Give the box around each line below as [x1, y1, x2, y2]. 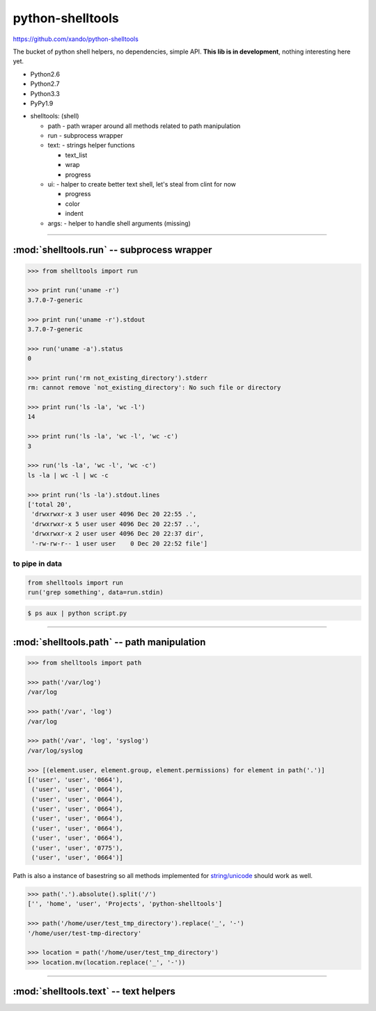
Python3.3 [30, 89, 61, 97]
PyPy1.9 [30, 99, 54, 107]
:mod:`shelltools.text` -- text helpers [13, 985, 175, 998]
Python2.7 [30, 80, 60, 88]
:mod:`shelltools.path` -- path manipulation [13, 637, 206, 648]
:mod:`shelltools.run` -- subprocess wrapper [13, 244, 212, 256]
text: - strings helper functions [47, 141, 135, 150]
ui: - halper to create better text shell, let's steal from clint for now [47, 180, 237, 189]
